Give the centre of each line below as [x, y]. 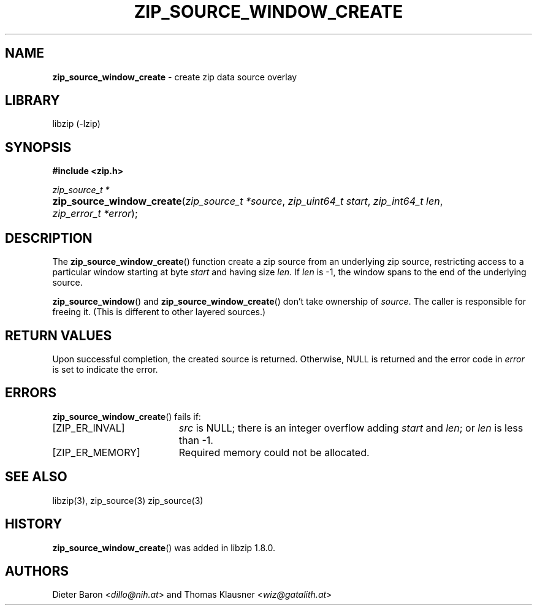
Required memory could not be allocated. [274, 452]
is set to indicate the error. [105, 369]
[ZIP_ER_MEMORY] [96, 452]
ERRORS [31, 393]
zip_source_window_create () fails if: [127, 416]
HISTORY [34, 524]
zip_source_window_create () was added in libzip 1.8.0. [164, 547]
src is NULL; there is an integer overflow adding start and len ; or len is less [351, 428]
